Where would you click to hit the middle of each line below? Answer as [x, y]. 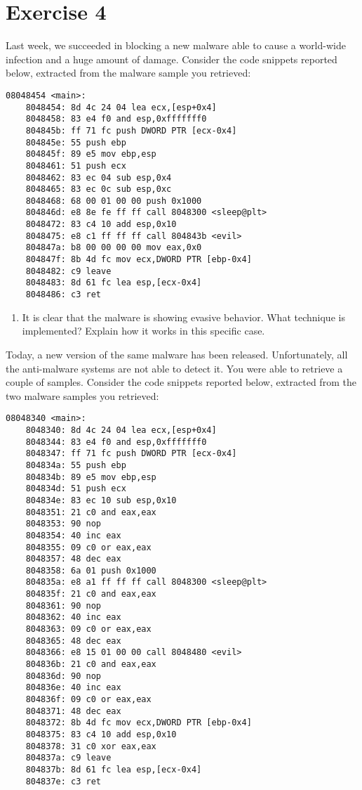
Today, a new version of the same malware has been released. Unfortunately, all [177, 354]
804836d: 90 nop [63, 676]
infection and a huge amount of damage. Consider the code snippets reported [172, 59]
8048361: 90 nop [63, 606]
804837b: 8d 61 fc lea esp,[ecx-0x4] [114, 769]
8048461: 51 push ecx [76, 166]
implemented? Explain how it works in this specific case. [143, 331]
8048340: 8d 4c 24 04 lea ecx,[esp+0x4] [121, 430]
